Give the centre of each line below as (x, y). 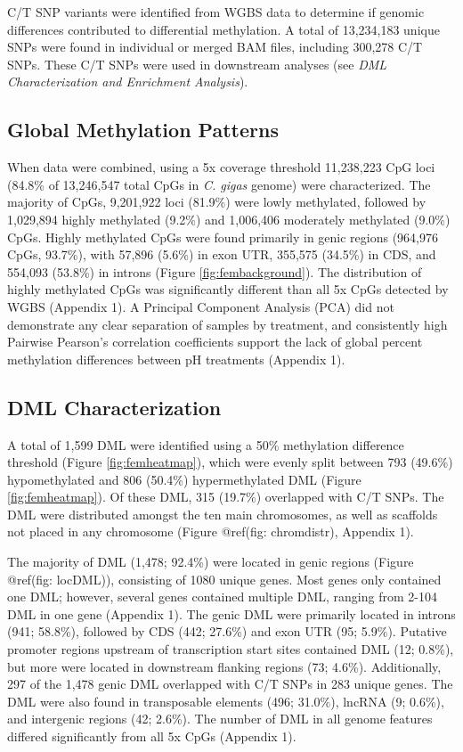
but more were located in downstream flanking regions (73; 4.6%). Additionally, (224, 666)
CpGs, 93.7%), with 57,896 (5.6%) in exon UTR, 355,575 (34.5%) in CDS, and (222, 254)
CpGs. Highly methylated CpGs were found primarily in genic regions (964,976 (223, 237)
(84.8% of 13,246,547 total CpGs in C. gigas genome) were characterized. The (219, 184)
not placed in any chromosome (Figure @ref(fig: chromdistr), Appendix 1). (211, 531)
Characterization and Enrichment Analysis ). (128, 82)
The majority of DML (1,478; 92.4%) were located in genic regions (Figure (211, 562)
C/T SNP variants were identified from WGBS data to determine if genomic (216, 12)
